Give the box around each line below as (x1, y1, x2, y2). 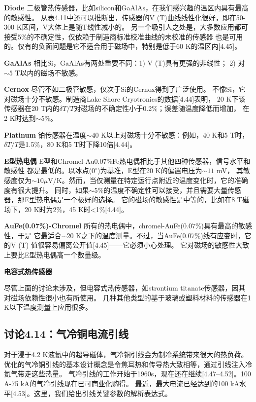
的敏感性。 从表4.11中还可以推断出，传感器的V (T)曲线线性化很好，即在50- (4, 12, 246, 22)
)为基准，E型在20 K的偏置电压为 (97, 165, 202, 176)
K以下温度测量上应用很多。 (4, 302, 92, 312)
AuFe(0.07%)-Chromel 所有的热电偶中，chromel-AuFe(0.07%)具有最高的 (4, 220, 238, 231)
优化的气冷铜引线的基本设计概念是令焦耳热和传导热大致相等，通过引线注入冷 (4, 359, 252, 369)
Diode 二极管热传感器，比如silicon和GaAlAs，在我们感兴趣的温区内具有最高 (4, 2, 249, 12)
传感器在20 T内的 (4, 103, 60, 113)
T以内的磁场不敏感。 (15, 67, 82, 77)
